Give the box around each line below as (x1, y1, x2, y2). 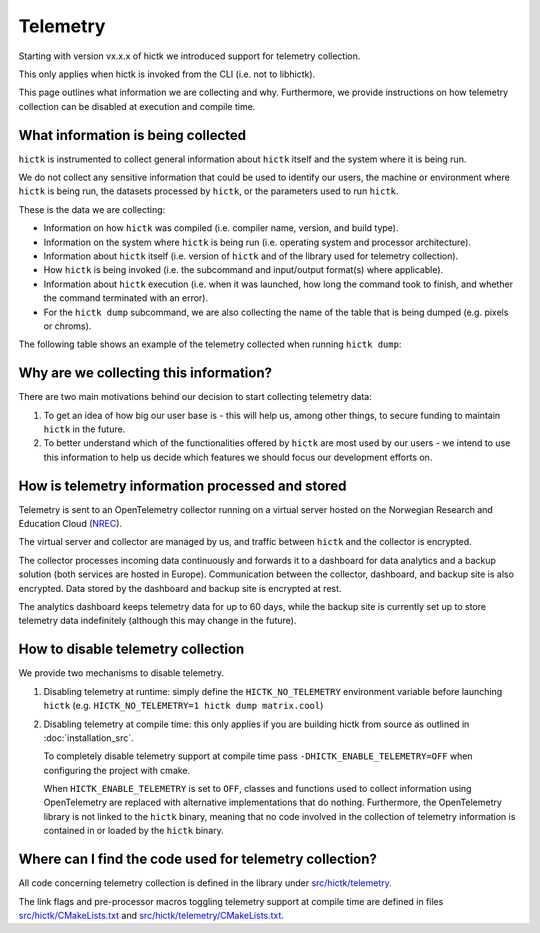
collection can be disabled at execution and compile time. (18, 100, 256, 112)
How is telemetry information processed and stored (18, 477, 347, 494)
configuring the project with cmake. (43, 764, 191, 776)
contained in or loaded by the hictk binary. (43, 825, 224, 837)
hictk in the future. (43, 423, 126, 435)
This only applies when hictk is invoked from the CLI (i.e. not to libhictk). (18, 68, 316, 80)
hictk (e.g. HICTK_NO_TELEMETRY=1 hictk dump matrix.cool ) (43, 700, 324, 712)
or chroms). (43, 320, 92, 332)
